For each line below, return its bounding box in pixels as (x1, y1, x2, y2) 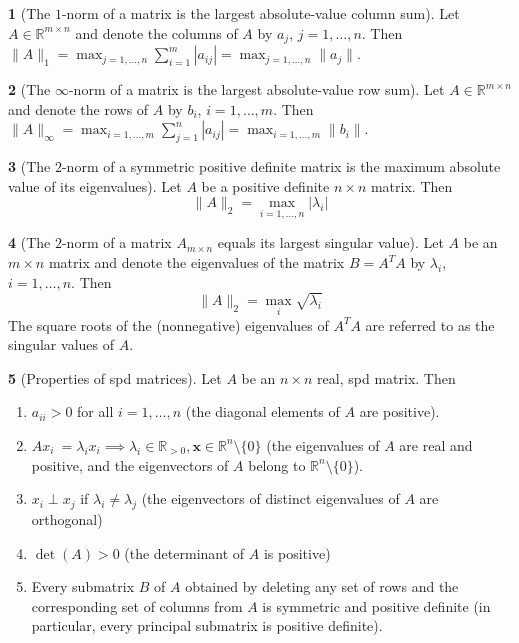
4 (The (8, 232, 51, 253)
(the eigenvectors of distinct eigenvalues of (141, 488, 400, 509)
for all (77, 401, 114, 422)
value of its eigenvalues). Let (8, 175, 182, 196)
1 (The (8, 3, 51, 23)
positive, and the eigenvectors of (31, 454, 229, 475)
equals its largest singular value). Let (217, 232, 444, 253)
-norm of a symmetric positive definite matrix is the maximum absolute (61, 156, 501, 177)
